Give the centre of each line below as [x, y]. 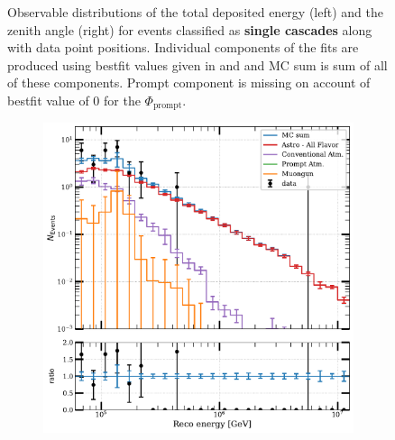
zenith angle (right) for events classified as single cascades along [190, 29]
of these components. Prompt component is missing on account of [189, 82]
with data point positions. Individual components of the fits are [183, 47]
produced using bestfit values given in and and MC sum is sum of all [197, 64]
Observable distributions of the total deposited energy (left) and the [195, 12]
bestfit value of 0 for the [74, 100]
